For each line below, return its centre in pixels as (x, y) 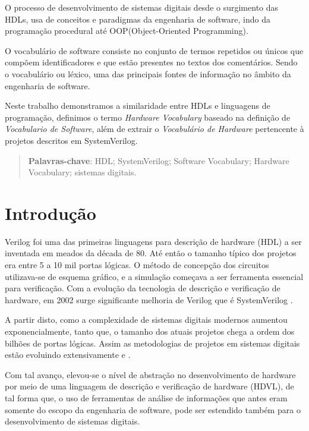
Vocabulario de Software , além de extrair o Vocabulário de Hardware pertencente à (154, 129)
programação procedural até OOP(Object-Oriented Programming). (127, 31)
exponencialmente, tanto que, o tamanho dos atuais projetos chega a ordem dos (150, 331)
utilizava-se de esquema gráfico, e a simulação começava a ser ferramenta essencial (154, 276)
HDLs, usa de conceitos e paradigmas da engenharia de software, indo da (138, 19)
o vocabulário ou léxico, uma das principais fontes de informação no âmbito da (148, 73)
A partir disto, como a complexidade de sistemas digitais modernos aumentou (146, 320)
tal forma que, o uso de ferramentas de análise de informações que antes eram (146, 397)
